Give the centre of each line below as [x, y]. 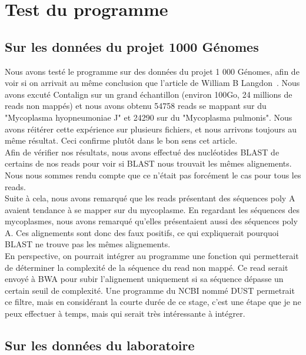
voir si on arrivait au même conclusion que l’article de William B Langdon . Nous [152, 83]
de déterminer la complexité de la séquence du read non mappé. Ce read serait [147, 267]
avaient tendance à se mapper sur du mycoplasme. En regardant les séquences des [152, 209]
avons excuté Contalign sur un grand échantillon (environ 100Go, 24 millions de [149, 94]
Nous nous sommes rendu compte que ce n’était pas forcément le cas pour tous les [153, 175]
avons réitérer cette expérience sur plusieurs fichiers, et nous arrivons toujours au [151, 129]
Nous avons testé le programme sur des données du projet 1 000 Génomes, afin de [152, 71]
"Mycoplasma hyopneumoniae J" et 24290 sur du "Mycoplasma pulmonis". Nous [149, 117]
